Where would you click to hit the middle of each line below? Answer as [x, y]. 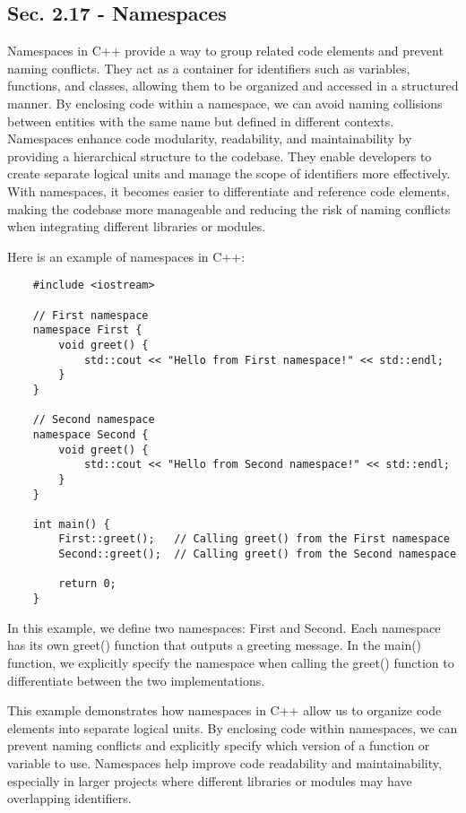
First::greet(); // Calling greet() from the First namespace [254, 539]
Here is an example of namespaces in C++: [126, 256]
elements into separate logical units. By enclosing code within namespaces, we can [233, 727]
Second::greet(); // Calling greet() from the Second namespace [258, 554]
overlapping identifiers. [69, 798]
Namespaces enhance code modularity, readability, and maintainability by [210, 138]
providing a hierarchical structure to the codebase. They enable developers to [220, 156]
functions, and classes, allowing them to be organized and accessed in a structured [233, 86]
